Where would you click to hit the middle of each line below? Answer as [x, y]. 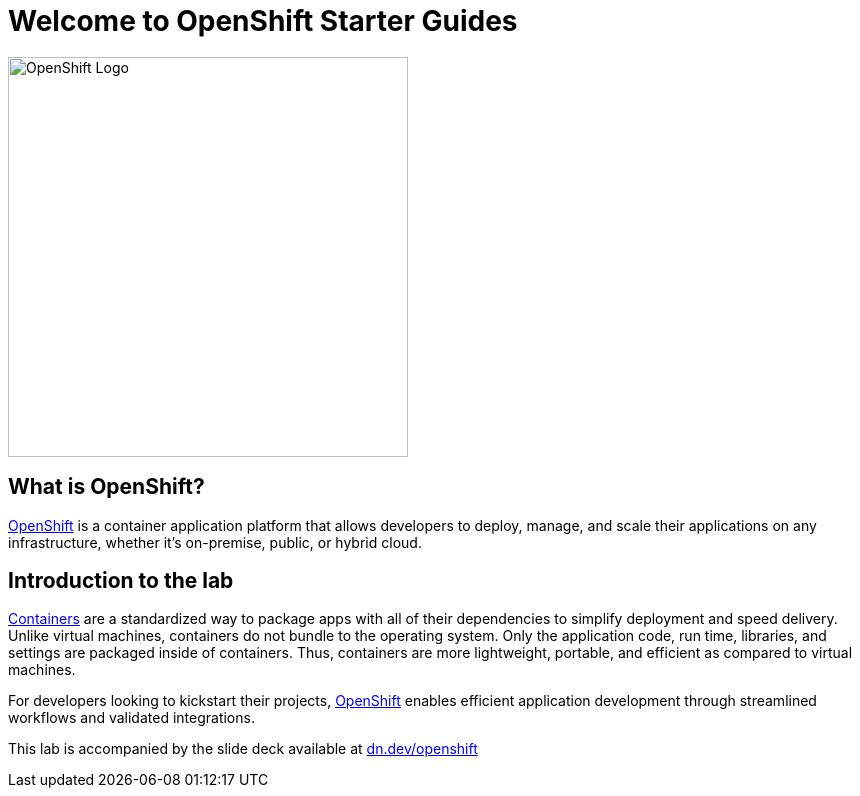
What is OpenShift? [106, 487]
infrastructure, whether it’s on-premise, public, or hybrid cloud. [215, 542]
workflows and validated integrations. [131, 718]
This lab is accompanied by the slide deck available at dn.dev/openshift [243, 749]
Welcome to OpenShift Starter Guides [263, 21]
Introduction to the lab [121, 581]
